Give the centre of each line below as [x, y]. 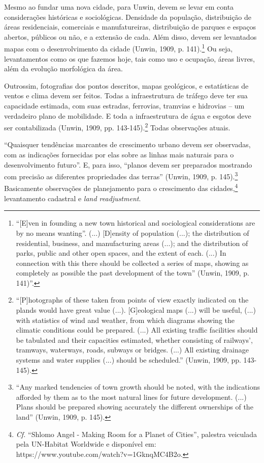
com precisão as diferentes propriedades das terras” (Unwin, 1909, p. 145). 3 [121, 175]
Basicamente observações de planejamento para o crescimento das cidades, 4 [121, 187]
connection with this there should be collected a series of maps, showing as [132, 263]
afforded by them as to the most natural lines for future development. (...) [131, 397]
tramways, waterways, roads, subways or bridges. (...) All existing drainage [132, 350]
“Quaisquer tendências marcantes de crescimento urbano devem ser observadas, [127, 144]
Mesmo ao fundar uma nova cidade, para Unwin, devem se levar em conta [119, 7]
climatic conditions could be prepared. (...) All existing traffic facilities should [137, 330]
